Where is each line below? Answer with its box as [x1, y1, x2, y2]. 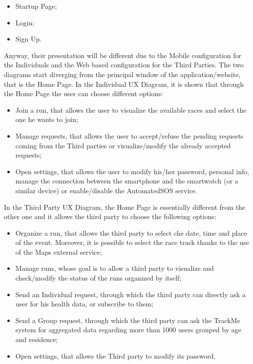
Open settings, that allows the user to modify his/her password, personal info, [15, 166, 250, 176]
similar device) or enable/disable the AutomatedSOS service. [15, 185, 197, 195]
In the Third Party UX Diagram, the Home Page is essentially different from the [4, 202, 246, 212]
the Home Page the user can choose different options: [4, 88, 163, 99]
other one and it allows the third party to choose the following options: [4, 211, 216, 222]
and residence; [15, 334, 58, 344]
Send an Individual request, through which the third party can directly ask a [15, 289, 246, 299]
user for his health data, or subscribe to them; [15, 299, 153, 309]
